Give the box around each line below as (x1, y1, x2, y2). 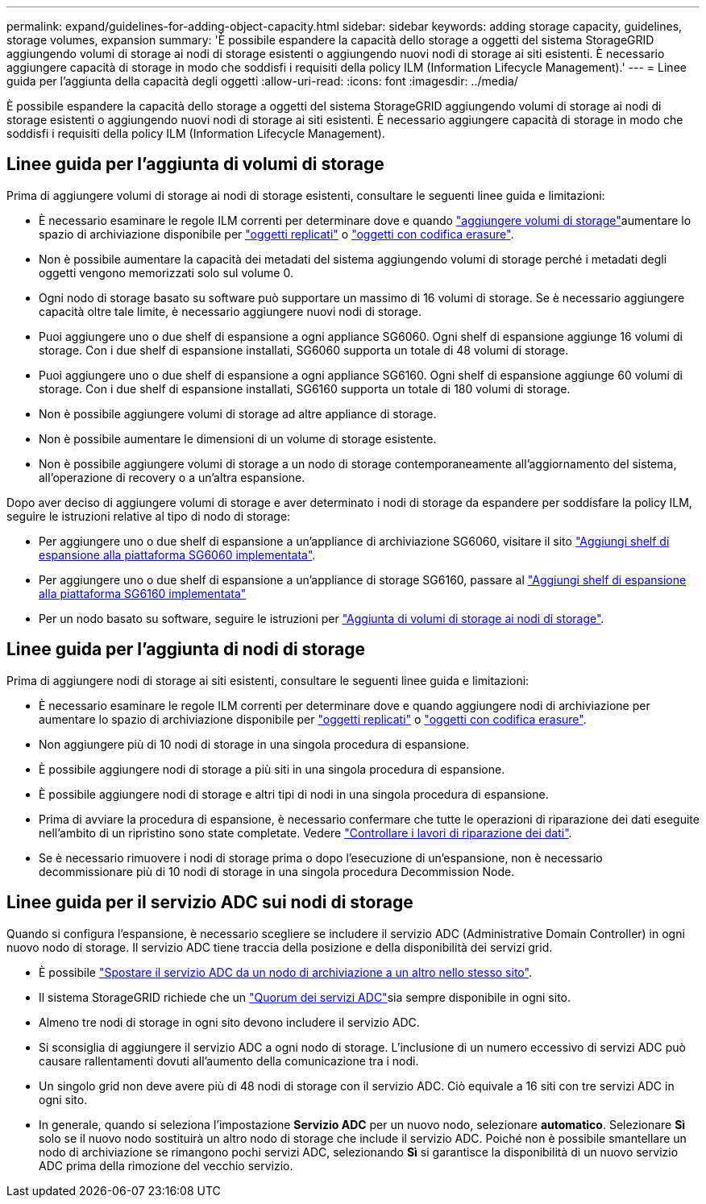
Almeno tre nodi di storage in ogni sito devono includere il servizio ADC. (39, 1015, 420, 1029)
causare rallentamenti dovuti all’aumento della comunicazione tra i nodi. (39, 1053, 419, 1068)
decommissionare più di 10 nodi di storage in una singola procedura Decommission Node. (39, 864, 515, 878)
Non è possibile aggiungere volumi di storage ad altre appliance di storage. (39, 406, 437, 421)
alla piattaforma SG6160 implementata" (39, 586, 247, 600)
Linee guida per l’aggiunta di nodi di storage (6, 639, 365, 660)
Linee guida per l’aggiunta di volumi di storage (6, 154, 384, 175)
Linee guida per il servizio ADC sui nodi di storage (6, 892, 413, 913)
